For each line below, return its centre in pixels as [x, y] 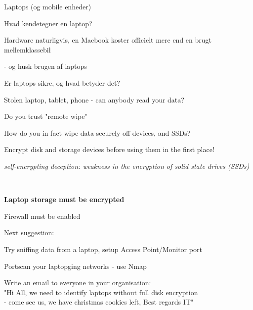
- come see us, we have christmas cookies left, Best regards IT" [99, 302]
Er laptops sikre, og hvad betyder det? [62, 82]
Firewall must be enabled [42, 216]
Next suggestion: [29, 232]
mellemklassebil [27, 49]
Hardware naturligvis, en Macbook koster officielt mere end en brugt [108, 40]
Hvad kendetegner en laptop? [48, 23]
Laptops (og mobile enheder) [48, 6]
